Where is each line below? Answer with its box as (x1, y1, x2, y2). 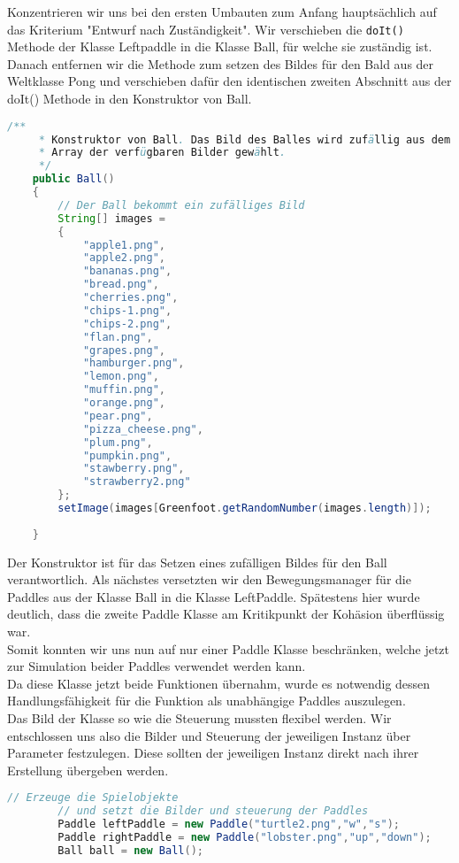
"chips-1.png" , (82, 304, 172, 317)
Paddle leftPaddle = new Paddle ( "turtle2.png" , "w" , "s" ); (57, 818, 400, 831)
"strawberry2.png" (82, 475, 191, 489)
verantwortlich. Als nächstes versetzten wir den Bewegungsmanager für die (7, 570, 411, 589)
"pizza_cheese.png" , (82, 422, 203, 435)
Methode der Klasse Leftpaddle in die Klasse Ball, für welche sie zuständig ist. (7, 37, 432, 56)
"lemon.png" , (82, 370, 159, 383)
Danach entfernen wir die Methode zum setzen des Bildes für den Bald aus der (7, 54, 434, 73)
